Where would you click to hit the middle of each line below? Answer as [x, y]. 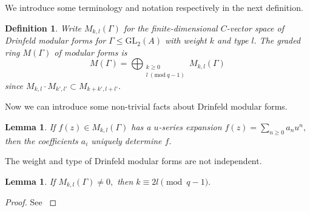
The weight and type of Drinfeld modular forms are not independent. [133, 161]
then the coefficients [42, 140]
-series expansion [190, 126]
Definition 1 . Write [43, 28]
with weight [186, 40]
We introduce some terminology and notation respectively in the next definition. [154, 7]
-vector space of [255, 28]
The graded [280, 40]
